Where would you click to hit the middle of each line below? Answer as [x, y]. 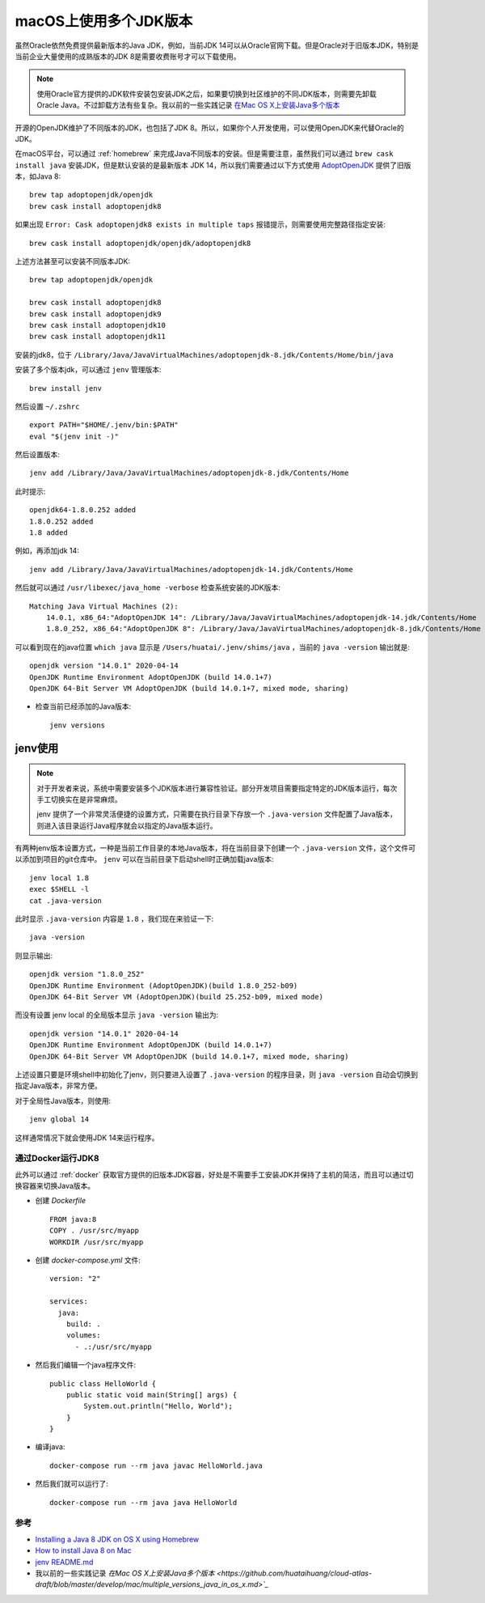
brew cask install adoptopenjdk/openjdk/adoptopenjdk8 [140, 243]
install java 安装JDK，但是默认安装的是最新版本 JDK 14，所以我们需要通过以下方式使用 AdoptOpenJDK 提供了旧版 [213, 165]
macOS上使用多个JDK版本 [104, 21]
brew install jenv [66, 388]
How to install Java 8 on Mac [83, 1550]
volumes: [83, 1336]
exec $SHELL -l [59, 889]
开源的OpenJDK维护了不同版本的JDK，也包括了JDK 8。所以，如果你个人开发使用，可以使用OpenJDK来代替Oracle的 [209, 127]
